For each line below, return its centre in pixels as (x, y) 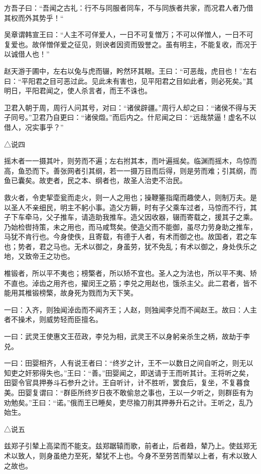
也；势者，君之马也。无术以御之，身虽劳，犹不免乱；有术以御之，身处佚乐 (127, 246)
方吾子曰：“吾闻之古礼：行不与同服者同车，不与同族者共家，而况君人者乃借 (129, 8)
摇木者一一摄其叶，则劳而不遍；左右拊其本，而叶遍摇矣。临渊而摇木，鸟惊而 (130, 161)
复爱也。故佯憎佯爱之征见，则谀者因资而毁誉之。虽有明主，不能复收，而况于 (130, 44)
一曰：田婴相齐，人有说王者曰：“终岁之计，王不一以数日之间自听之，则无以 (129, 363)
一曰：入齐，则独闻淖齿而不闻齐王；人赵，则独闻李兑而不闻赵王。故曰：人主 (130, 309)
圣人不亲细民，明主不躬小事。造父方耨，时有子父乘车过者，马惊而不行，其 (134, 207)
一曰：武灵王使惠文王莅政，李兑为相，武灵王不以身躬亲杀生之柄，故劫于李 (127, 336)
